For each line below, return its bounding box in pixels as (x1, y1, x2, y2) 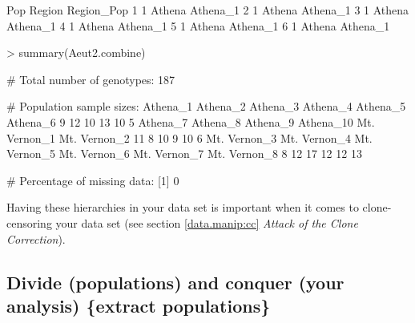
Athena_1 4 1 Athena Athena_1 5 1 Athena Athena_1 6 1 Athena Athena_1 (6, 17, 390, 34)
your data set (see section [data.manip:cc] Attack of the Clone (55, 214, 358, 231)
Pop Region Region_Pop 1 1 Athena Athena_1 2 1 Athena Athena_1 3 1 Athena (6, 2, 409, 18)
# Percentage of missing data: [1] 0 (6, 172, 179, 188)
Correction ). (6, 230, 66, 247)
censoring (6, 214, 52, 231)
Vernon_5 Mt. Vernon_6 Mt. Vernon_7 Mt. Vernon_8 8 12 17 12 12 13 (6, 145, 362, 162)
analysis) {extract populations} (6, 293, 271, 317)
